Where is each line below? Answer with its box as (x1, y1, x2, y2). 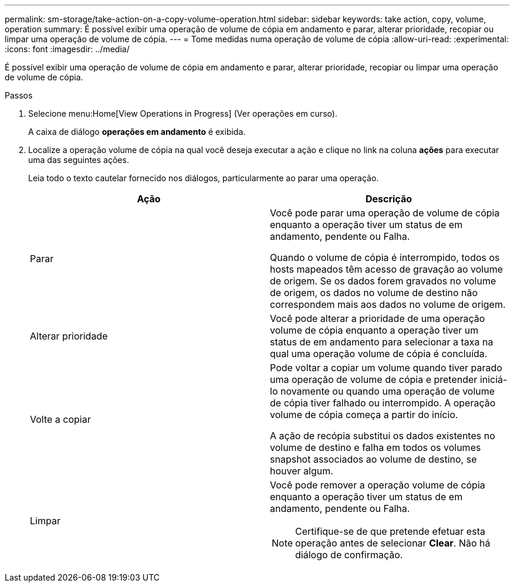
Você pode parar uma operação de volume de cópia (270, 207, 500, 219)
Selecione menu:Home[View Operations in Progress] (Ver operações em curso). (28, 108, 337, 118)
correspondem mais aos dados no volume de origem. (270, 298, 506, 310)
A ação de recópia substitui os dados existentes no (270, 430, 495, 442)
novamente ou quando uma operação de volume (280, 385, 495, 397)
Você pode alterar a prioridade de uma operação (270, 313, 485, 324)
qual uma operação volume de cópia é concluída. (270, 348, 488, 359)
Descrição (365, 193, 412, 205)
